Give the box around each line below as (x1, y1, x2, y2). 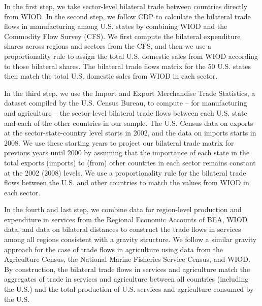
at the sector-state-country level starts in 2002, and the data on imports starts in (4, 127, 256, 138)
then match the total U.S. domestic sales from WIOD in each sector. (4, 71, 218, 81)
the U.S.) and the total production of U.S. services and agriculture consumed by (4, 284, 254, 294)
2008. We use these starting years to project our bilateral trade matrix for (4, 137, 234, 148)
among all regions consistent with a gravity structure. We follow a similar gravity (4, 234, 257, 245)
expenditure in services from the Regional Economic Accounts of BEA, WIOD (4, 214, 248, 224)
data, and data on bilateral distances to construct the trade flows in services (4, 224, 241, 234)
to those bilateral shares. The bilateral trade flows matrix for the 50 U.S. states (4, 60, 251, 71)
